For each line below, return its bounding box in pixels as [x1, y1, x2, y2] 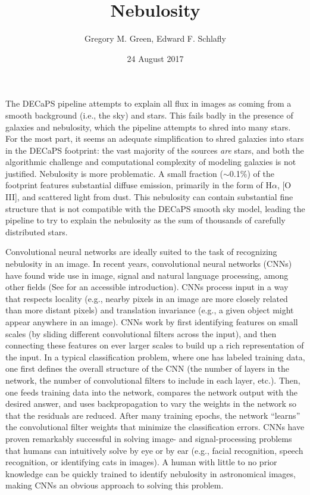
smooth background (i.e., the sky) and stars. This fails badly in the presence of [5, 108, 293, 121]
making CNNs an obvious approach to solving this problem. [5, 479, 224, 491]
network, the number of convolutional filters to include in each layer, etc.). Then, [5, 373, 300, 386]
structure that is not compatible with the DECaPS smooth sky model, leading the [5, 202, 305, 214]
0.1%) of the [229, 167, 274, 179]
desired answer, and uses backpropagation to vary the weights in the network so [5, 397, 297, 410]
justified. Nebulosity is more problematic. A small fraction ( [5, 167, 223, 179]
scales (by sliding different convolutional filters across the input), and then [5, 327, 277, 340]
